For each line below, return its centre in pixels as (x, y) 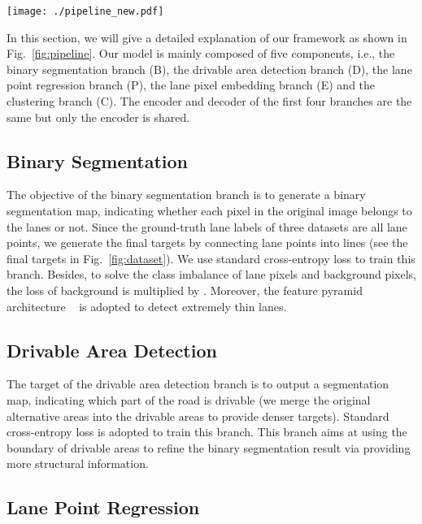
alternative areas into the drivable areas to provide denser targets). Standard (198, 416)
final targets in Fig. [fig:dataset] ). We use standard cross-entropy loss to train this (211, 258)
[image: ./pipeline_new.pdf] (85, 11)
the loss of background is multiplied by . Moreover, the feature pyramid (185, 290)
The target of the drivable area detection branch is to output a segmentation (198, 384)
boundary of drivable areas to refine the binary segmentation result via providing (209, 447)
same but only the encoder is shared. (98, 117)
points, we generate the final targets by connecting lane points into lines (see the (207, 243)
